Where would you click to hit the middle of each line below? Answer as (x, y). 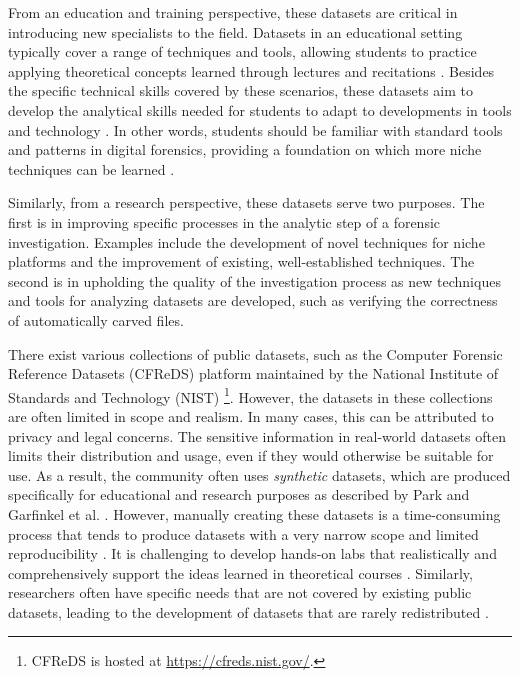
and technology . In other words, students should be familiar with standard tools (255, 129)
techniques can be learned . (91, 168)
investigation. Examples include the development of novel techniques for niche (246, 241)
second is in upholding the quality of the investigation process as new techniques (254, 280)
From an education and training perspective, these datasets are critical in (233, 12)
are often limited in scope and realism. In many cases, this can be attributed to (251, 415)
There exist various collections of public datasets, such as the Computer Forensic (255, 353)
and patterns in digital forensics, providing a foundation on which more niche (245, 149)
